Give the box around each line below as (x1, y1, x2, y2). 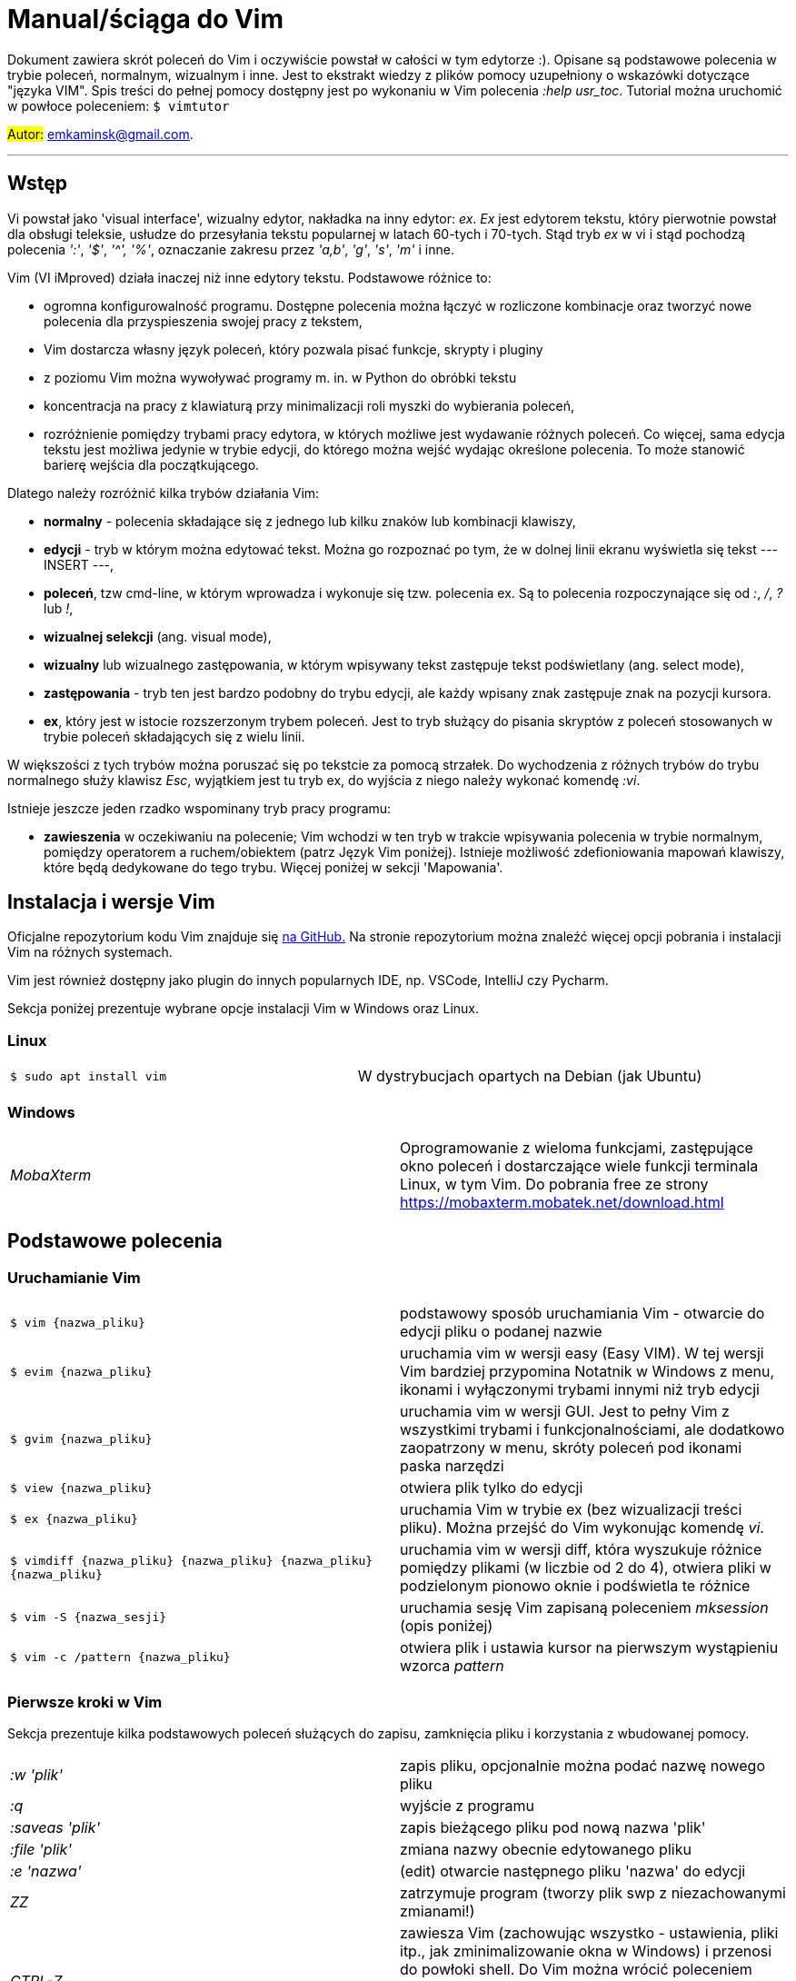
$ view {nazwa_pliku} (10, 1480, 153, 1495)
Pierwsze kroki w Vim (7, 1692, 163, 1711)
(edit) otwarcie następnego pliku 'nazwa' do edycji (400, 1861, 746, 1880)
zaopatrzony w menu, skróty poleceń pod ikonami (400, 1438, 742, 1458)
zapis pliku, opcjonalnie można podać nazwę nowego (400, 1756, 765, 1775)
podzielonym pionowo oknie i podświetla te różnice (400, 1577, 751, 1596)
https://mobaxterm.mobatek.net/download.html (400, 1192, 724, 1211)
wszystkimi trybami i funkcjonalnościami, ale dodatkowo (400, 1420, 785, 1439)
